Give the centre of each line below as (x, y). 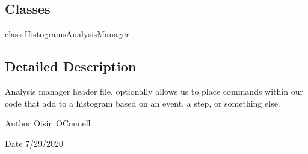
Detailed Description (71, 66)
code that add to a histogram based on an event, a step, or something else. (143, 103)
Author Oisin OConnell (48, 123)
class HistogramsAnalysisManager (67, 34)
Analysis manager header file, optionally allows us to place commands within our (154, 91)
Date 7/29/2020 (34, 143)
